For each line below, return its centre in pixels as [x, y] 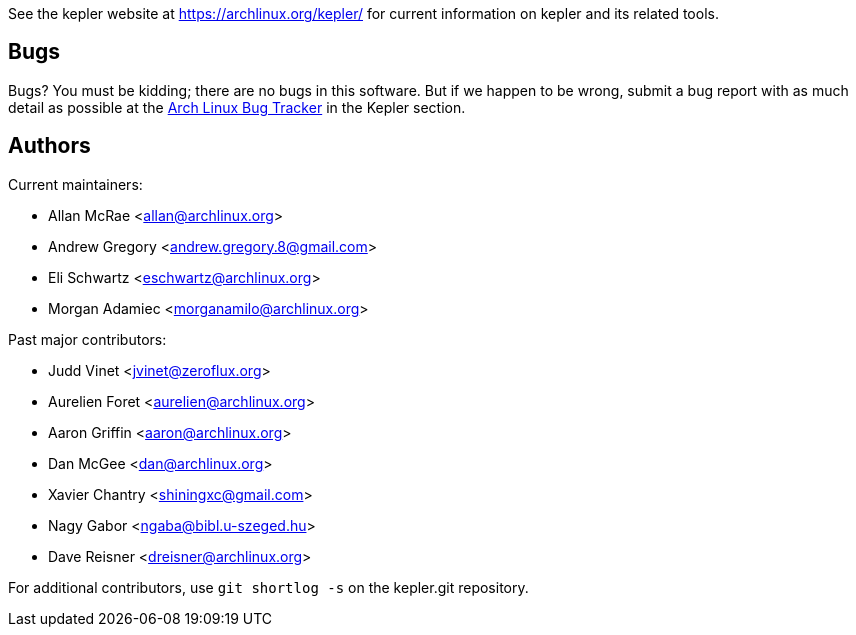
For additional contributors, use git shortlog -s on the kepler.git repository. [268, 587]
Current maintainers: [75, 184]
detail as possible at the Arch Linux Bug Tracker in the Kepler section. [237, 107]
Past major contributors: [87, 339]
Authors [49, 146]
